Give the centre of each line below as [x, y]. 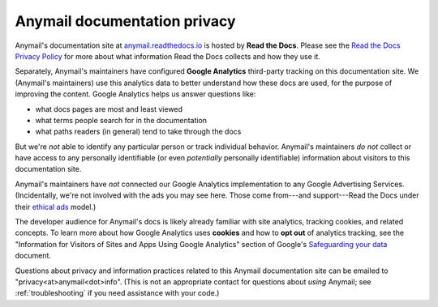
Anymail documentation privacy [125, 21]
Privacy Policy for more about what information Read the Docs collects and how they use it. [167, 56]
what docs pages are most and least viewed [109, 109]
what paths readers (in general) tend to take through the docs [138, 132]
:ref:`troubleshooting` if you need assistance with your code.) [117, 293]
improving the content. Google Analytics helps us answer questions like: [135, 94]
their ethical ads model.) [56, 207]
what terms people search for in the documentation [121, 120]
